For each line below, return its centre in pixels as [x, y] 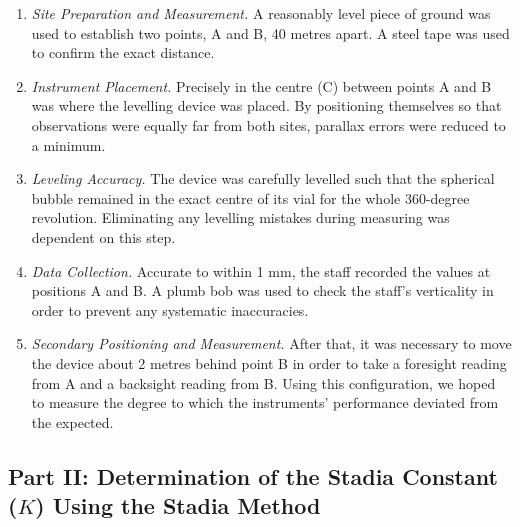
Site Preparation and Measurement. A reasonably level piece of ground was [261, 13]
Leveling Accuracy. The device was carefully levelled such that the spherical [263, 178]
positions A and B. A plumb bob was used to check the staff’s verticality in [262, 290]
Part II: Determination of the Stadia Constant [253, 475]
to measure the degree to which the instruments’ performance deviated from [265, 402]
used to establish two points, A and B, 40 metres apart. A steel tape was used [270, 32]
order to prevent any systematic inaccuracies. [170, 309]
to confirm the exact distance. [123, 52]
